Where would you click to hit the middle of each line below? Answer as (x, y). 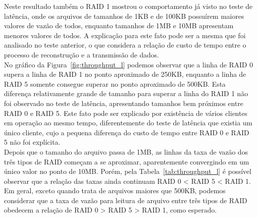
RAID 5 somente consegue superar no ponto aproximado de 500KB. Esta (115, 83)
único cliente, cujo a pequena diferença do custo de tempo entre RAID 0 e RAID (127, 132)
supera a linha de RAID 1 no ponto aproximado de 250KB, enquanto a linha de (125, 74)
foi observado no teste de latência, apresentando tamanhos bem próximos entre (124, 103)
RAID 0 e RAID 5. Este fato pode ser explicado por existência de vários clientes (126, 113)
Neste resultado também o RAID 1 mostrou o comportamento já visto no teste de (128, 6)
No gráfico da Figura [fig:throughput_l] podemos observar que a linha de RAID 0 (128, 64)
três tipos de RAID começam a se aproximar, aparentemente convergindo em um (127, 161)
